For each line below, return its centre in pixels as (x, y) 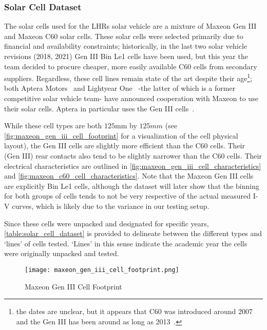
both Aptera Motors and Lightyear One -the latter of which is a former (120, 88)
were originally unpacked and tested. (62, 253)
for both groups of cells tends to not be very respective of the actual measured (128, 196)
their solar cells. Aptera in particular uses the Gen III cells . (99, 108)
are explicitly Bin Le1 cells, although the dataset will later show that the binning (132, 186)
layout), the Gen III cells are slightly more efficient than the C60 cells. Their (125, 145)
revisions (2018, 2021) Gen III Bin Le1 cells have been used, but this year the (126, 56)
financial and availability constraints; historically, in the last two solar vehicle (126, 46)
